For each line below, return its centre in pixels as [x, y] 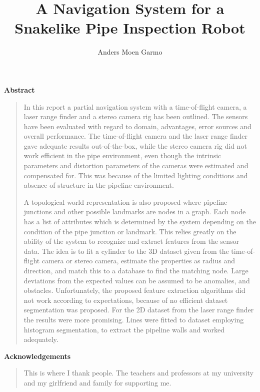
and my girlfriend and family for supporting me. [97, 382]
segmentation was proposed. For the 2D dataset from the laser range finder [139, 310]
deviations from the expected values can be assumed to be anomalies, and [137, 280]
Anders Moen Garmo [130, 52]
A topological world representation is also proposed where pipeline [125, 202]
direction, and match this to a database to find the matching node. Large [136, 270]
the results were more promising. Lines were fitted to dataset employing [134, 319]
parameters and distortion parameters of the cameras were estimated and [136, 165]
